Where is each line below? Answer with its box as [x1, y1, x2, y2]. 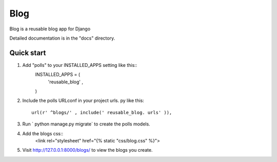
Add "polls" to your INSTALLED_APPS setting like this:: [22, 62, 137, 68]
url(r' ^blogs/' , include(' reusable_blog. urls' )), [31, 110, 172, 115]
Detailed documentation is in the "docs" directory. [9, 35, 115, 41]
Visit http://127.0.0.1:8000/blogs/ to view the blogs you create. [22, 147, 153, 153]
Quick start [9, 48, 46, 57]
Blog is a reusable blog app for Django [9, 26, 91, 32]
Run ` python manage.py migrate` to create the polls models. [22, 121, 151, 127]
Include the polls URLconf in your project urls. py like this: [22, 98, 145, 104]
